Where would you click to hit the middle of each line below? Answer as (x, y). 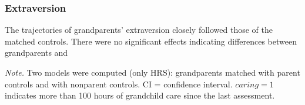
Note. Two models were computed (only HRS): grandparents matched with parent (152, 72)
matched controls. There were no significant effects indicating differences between (151, 41)
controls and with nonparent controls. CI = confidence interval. (119, 84)
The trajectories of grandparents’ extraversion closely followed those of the (139, 30)
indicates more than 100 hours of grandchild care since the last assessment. (140, 95)
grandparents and (36, 52)
